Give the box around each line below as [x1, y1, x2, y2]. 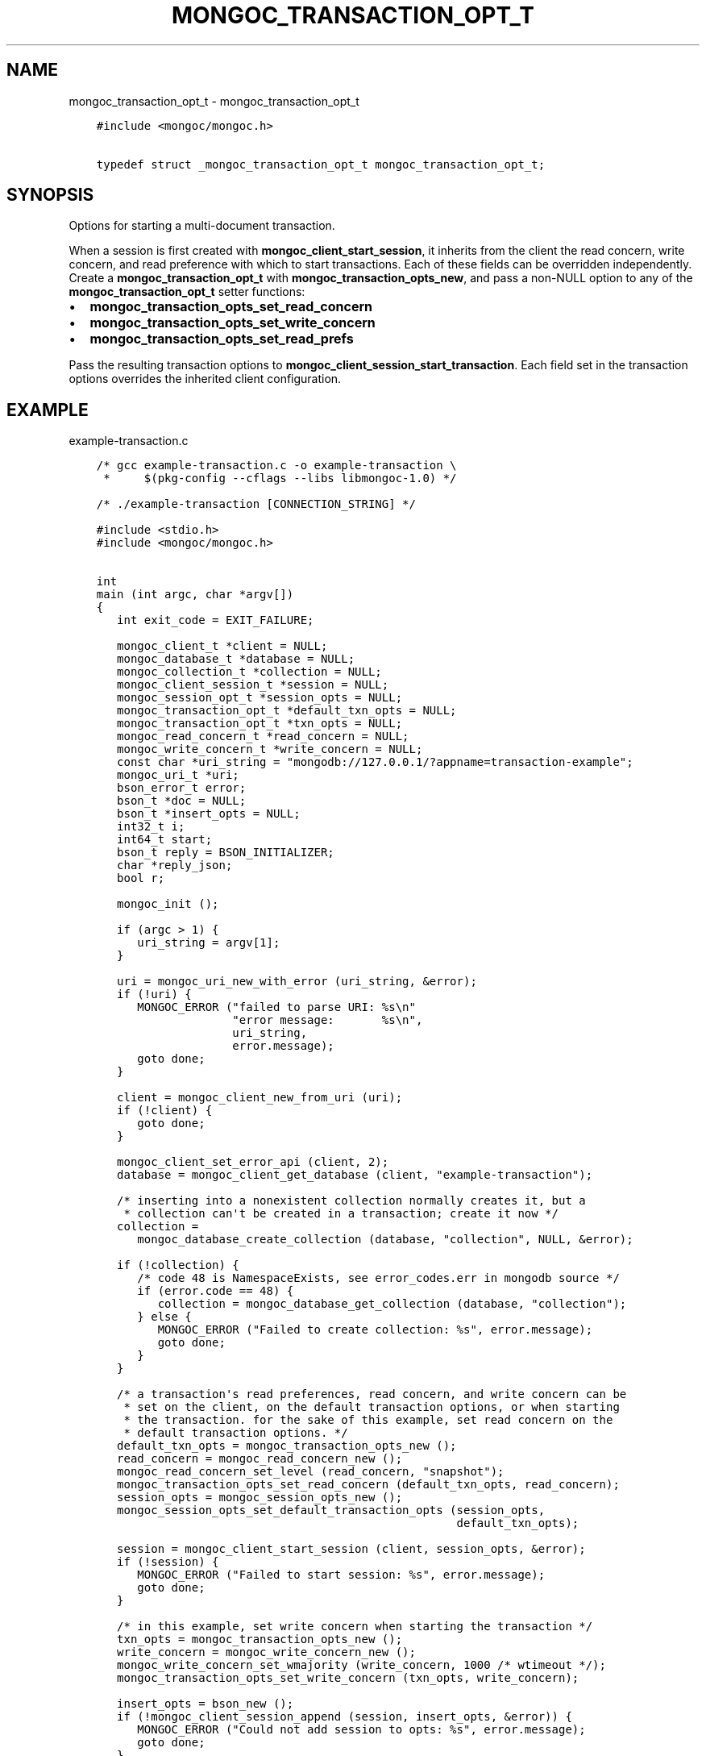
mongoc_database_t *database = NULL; [117, 652, 355, 666]
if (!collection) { [117, 1259, 239, 1272]
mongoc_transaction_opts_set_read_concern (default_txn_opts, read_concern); [117, 1478, 620, 1492]
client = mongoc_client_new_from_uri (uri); [117, 1091, 403, 1105]
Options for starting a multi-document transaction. [69, 218, 335, 233]
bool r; [117, 872, 165, 885]
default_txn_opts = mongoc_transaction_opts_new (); [117, 1439, 457, 1453]
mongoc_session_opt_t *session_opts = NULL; [117, 691, 403, 705]
